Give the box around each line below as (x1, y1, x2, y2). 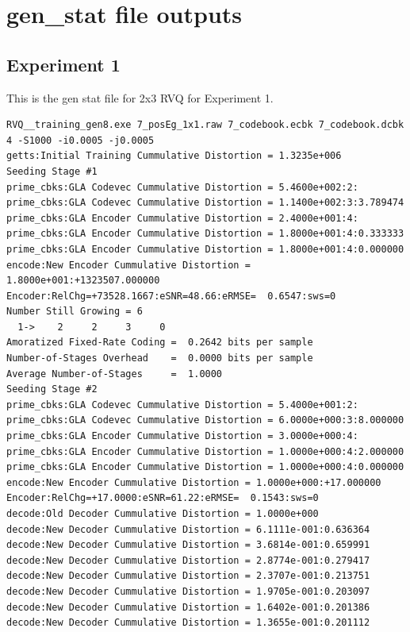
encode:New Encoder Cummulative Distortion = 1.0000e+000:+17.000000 (6, 476, 381, 488)
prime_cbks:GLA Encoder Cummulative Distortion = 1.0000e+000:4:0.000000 (6, 461, 404, 473)
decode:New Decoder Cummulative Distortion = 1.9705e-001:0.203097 (6, 585, 370, 597)
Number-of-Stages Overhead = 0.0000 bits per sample (6, 353, 313, 364)
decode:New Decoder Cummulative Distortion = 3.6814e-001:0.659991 (6, 539, 370, 551)
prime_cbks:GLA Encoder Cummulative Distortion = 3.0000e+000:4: (6, 430, 358, 442)
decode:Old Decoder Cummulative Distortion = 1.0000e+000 (6, 508, 319, 520)
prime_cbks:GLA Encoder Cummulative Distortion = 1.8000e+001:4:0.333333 (6, 228, 404, 240)
